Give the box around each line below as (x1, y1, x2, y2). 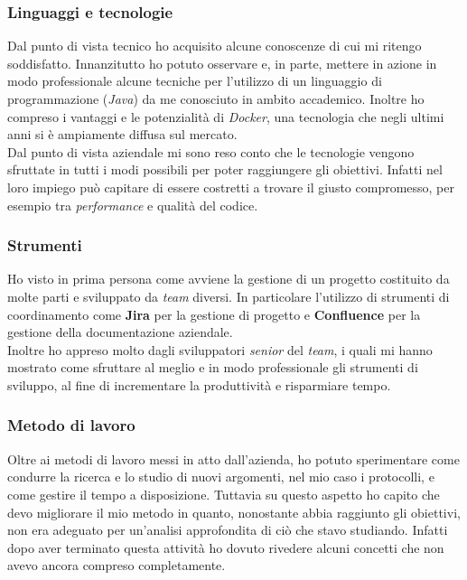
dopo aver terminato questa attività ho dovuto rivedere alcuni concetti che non (7, 538, 444, 557)
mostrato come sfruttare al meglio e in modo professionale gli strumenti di (7, 358, 418, 377)
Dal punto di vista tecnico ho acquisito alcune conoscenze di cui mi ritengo (7, 36, 422, 55)
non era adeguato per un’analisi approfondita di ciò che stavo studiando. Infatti (7, 520, 448, 539)
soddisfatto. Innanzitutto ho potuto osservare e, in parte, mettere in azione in (7, 53, 437, 72)
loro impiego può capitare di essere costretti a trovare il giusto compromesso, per (7, 177, 454, 196)
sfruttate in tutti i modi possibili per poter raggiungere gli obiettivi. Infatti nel (7, 160, 443, 179)
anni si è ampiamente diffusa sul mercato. (7, 125, 238, 144)
